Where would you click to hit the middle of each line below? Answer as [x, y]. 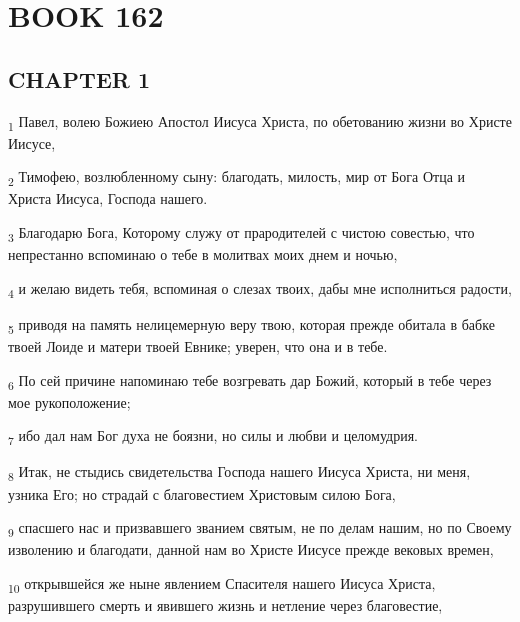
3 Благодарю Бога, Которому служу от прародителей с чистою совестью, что [241, 233]
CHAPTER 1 [79, 78]
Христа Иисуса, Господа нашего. [108, 198]
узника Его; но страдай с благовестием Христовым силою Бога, [202, 493]
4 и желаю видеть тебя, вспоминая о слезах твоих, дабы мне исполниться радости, [260, 289]
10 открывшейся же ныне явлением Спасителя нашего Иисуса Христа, [222, 584]
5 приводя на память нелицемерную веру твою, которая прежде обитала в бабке [251, 325]
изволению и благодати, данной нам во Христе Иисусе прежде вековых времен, [251, 549]
